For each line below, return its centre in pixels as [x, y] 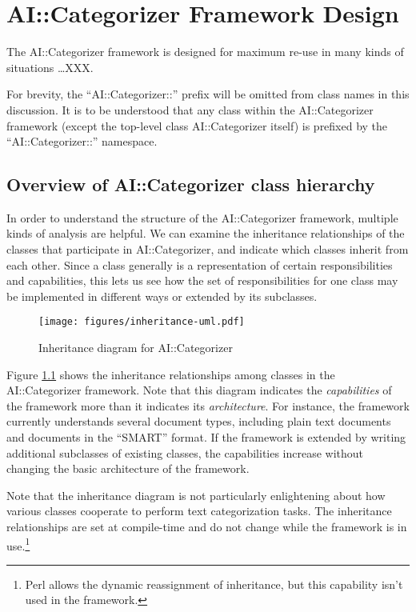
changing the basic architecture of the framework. [128, 468]
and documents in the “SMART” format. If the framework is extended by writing [206, 437]
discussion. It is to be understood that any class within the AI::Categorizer [190, 109]
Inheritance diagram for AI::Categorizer [136, 348]
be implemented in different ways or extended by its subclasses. [162, 296]
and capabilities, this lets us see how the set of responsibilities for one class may [202, 280]
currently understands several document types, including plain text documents [199, 421]
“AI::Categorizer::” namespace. [82, 141]
